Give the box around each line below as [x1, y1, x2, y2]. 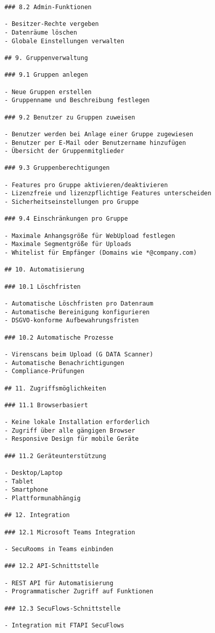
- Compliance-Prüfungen [4, 368, 85, 375]
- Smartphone [4, 486, 48, 494]
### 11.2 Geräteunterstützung [4, 452, 106, 460]
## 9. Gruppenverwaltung [4, 54, 88, 62]
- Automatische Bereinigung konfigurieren [4, 308, 150, 316]
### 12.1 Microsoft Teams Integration [4, 528, 135, 536]
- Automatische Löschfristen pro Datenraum [4, 299, 154, 307]
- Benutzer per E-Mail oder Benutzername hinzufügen [4, 139, 186, 146]
